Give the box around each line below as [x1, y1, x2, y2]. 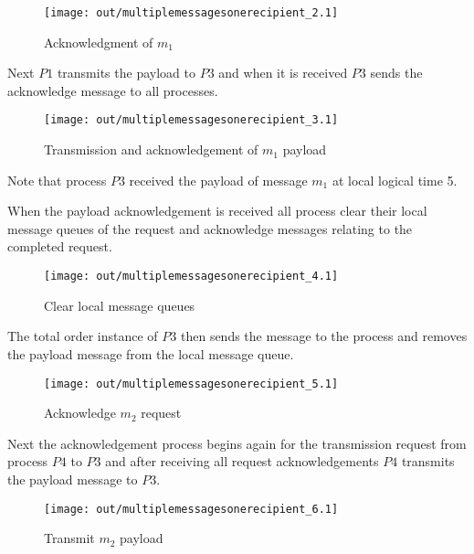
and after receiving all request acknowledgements [105, 452, 379, 471]
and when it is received [218, 63, 348, 82]
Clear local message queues [44, 295, 195, 314]
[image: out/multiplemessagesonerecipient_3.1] [44, 113, 339, 127]
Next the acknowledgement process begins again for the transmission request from [7, 433, 467, 453]
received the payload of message [129, 170, 308, 189]
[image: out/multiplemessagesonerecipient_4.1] [44, 270, 339, 283]
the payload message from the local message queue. [7, 344, 294, 363]
